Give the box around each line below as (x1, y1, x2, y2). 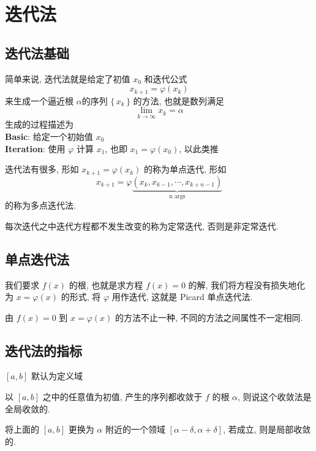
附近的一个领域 (105, 423, 165, 436)
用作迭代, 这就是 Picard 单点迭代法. (111, 290, 253, 303)
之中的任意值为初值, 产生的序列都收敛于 (42, 390, 203, 403)
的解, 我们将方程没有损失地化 (188, 278, 306, 291)
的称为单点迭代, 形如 (143, 163, 227, 175)
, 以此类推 (179, 142, 219, 155)
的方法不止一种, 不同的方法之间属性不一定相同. (115, 310, 303, 323)
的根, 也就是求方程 (69, 278, 143, 291)
